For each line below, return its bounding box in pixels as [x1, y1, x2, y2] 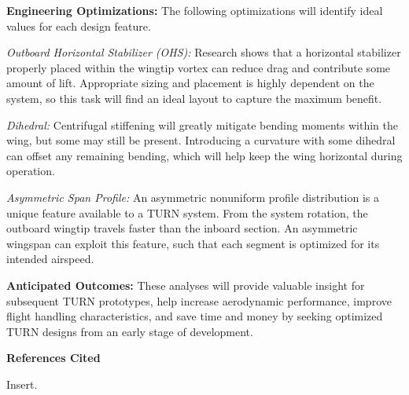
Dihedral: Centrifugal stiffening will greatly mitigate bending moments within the [6, 116, 398, 133]
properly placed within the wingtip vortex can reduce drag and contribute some [6, 59, 391, 75]
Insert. [6, 375, 38, 392]
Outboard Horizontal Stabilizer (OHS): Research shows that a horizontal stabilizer [6, 44, 401, 60]
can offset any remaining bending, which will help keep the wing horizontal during [6, 147, 403, 163]
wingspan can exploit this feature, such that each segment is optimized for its [6, 235, 380, 251]
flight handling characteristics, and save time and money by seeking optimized [6, 308, 383, 324]
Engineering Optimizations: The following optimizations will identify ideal [6, 2, 383, 18]
